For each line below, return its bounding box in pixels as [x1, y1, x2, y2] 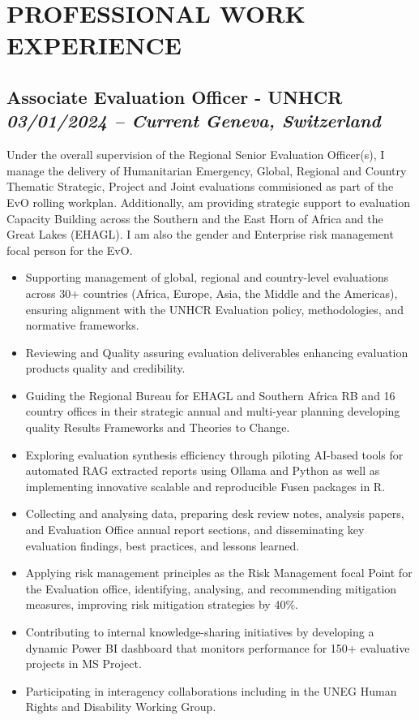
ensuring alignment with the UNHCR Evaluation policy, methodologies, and [25, 300, 404, 317]
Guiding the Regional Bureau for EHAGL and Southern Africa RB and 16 [25, 386, 395, 403]
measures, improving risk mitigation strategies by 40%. [25, 596, 298, 613]
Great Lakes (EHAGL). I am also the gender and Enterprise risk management [6, 226, 394, 243]
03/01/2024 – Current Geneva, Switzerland [6, 108, 381, 133]
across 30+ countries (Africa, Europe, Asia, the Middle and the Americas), [25, 284, 398, 301]
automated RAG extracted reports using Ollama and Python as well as [25, 462, 380, 479]
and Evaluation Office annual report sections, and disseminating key [25, 521, 365, 538]
